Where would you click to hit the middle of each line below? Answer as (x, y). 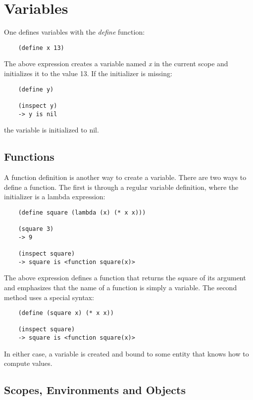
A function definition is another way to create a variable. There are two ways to (125, 177)
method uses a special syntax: (49, 297)
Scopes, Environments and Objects (95, 390)
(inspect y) (38, 106)
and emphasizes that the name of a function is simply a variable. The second (121, 287)
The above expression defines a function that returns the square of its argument (125, 278)
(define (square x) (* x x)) (66, 313)
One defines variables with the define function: (75, 32)
